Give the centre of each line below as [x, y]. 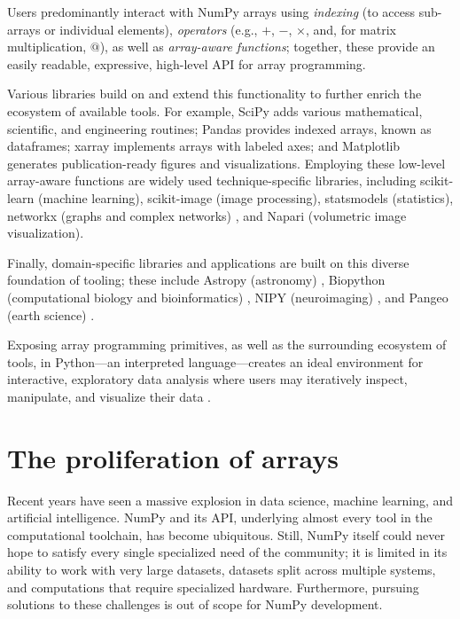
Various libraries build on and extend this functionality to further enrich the [214, 94]
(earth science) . [51, 314]
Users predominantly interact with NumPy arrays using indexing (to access [211, 12]
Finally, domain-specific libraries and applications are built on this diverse [208, 262]
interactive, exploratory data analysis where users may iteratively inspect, [207, 379]
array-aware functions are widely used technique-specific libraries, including [212, 180]
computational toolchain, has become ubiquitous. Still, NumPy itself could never [226, 534]
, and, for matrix [351, 29]
